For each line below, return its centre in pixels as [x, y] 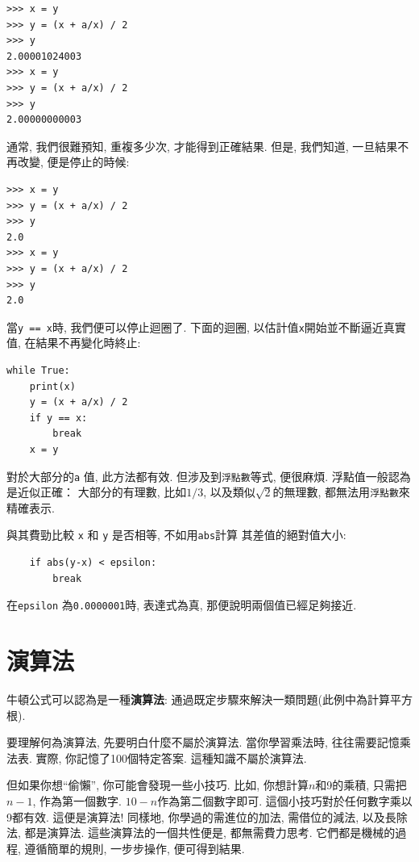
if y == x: [58, 418]
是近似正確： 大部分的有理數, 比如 [97, 492]
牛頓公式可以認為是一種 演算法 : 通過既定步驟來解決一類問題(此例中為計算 [198, 699]
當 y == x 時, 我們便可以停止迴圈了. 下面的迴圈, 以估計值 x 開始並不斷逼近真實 [206, 326]
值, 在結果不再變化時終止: [74, 343]
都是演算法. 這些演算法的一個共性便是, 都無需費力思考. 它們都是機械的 [210, 833]
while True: [38, 370]
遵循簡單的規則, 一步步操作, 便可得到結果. [135, 848]
